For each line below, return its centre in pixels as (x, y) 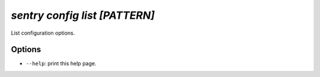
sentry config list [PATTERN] (83, 15)
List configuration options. (43, 33)
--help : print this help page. (61, 63)
